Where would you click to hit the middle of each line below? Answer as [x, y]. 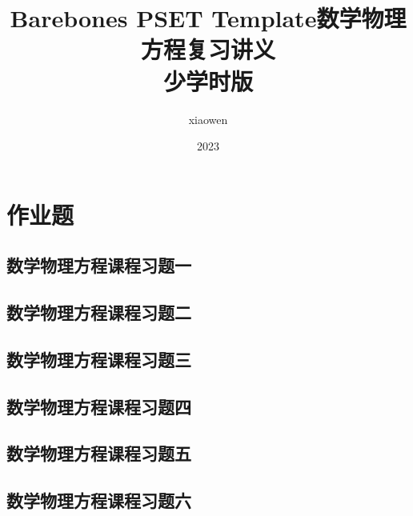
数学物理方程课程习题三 [99, 359]
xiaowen [208, 119]
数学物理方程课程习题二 [99, 312]
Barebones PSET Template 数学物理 [208, 18]
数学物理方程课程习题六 [99, 500]
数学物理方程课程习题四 [99, 406]
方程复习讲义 [208, 49]
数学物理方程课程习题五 [99, 453]
